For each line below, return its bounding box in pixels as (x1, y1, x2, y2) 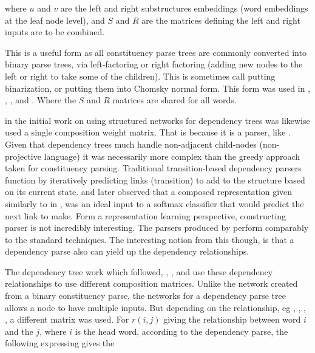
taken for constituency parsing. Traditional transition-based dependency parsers (5, 162, 302, 174)
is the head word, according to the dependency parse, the (75, 324, 288, 337)
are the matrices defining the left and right (141, 13, 300, 26)
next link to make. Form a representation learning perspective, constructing (5, 209, 286, 222)
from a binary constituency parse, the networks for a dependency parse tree (5, 289, 286, 302)
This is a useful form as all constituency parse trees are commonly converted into (5, 46, 307, 58)
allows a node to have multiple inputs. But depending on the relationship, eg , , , (5, 301, 306, 314)
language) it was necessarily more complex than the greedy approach (44, 149, 300, 162)
